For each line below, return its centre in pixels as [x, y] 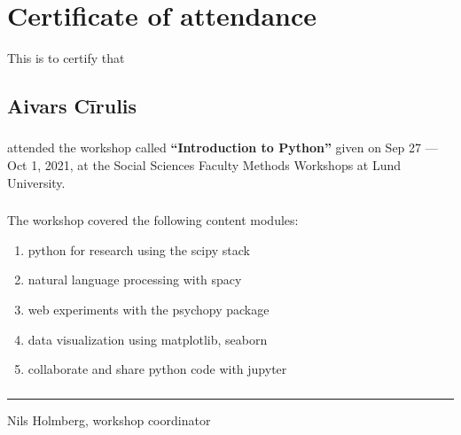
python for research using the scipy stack [139, 249]
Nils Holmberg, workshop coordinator [109, 419]
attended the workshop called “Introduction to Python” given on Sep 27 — [223, 148]
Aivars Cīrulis [72, 106]
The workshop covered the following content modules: [153, 220]
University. [36, 182]
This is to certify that [66, 58]
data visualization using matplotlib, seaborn [148, 339]
